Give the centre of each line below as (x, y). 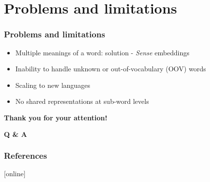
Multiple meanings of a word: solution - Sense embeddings (102, 52)
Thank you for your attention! (56, 117)
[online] (15, 174)
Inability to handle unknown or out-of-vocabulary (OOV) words (111, 69)
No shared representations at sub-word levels (82, 101)
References (26, 156)
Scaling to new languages (53, 85)
